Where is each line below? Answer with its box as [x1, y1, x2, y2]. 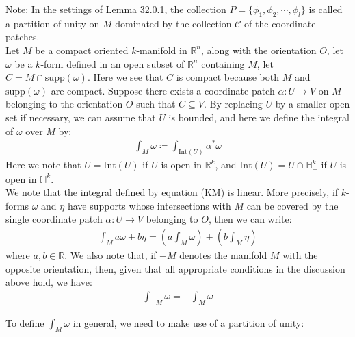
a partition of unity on [5, 16, 100, 30]
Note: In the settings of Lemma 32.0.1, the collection [5, 2, 226, 16]
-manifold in [136, 42, 187, 57]
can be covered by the [246, 198, 339, 212]
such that [136, 97, 176, 111]
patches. [5, 29, 40, 44]
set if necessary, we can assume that [5, 110, 156, 124]
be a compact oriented [35, 42, 129, 57]
